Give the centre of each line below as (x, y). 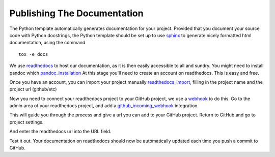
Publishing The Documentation (76, 13)
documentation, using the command (47, 43)
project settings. (26, 122)
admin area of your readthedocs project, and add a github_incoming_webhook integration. (104, 106)
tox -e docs (33, 54)
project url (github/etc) (33, 89)
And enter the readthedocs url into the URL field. (60, 132)
